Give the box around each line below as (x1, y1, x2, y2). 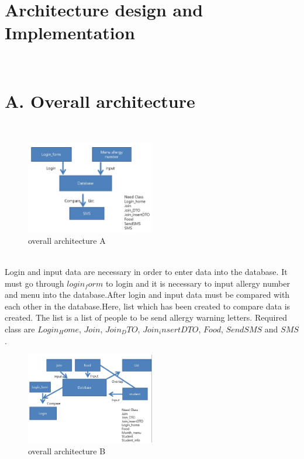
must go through (5, 277, 64, 289)
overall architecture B (28, 445, 106, 457)
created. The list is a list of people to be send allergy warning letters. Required (5, 311, 287, 324)
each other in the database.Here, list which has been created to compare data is (5, 300, 291, 312)
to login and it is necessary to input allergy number (105, 277, 290, 289)
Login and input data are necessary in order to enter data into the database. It (5, 266, 288, 278)
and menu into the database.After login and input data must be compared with (5, 288, 290, 301)
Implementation (5, 21, 135, 45)
